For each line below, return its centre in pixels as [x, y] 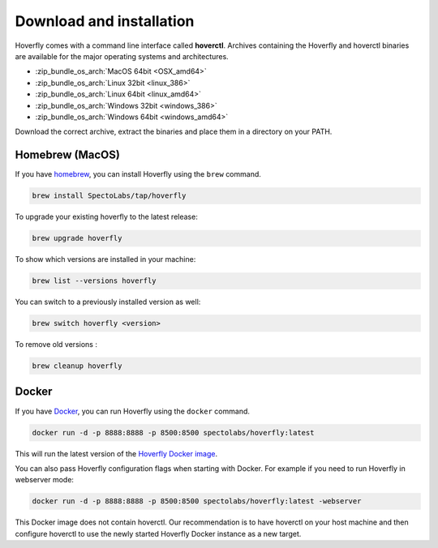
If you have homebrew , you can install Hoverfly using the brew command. [138, 174]
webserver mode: [45, 480]
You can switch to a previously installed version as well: [108, 302]
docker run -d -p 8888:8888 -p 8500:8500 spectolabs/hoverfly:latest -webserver [197, 501]
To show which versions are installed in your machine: [105, 259]
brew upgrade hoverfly [77, 238]
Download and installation [105, 21]
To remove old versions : [56, 345]
